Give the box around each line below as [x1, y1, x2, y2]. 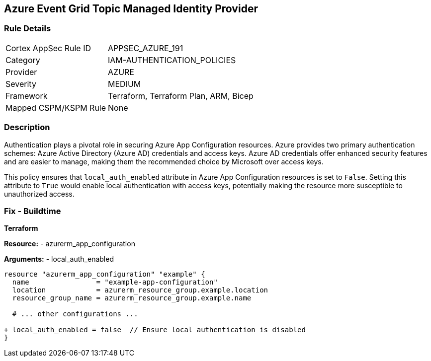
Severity [5, 78, 36, 89]
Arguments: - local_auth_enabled [4, 255, 114, 264]
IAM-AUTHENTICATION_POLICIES [108, 55, 236, 65]
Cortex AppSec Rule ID [5, 43, 91, 53]
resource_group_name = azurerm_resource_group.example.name [12, 294, 252, 302]
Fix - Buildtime [4, 206, 61, 216]
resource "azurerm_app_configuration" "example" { [4, 270, 205, 279]
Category [5, 55, 40, 65]
